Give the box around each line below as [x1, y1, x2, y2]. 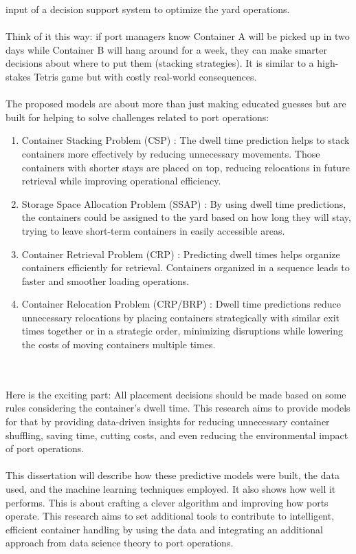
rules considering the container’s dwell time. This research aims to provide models [5, 401, 351, 415]
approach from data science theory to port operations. [5, 535, 234, 550]
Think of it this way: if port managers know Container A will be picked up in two [5, 29, 350, 43]
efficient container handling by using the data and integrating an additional [5, 522, 323, 536]
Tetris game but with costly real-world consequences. [34, 69, 257, 83]
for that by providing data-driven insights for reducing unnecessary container [5, 414, 330, 429]
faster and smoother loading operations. [21, 273, 190, 288]
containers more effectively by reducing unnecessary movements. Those [21, 146, 320, 160]
